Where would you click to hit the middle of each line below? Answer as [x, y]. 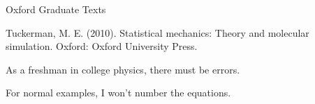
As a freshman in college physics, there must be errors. [123, 69]
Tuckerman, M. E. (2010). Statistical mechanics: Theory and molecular [157, 32]
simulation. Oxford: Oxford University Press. [102, 46]
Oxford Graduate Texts [56, 9]
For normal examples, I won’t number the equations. [118, 93]
